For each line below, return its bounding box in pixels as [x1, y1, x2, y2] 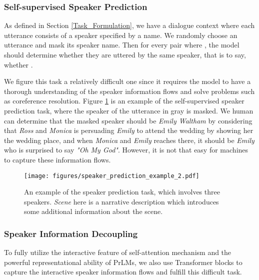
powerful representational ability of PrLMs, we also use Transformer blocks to [4, 256, 242, 267]
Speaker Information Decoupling [4, 227, 138, 239]
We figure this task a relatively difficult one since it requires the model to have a [4, 76, 251, 86]
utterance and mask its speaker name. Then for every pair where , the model [4, 39, 239, 50]
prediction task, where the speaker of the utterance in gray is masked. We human [4, 105, 253, 115]
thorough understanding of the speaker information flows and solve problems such [4, 85, 255, 96]
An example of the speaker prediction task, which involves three [24, 186, 220, 197]
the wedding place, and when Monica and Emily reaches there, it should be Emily [4, 134, 254, 145]
